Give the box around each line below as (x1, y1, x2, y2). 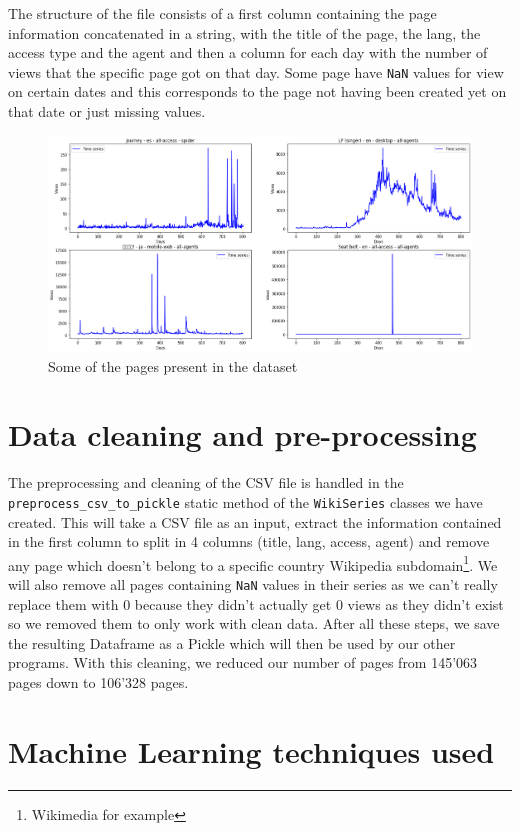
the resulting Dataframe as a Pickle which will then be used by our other (8, 632, 456, 653)
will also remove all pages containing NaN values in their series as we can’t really (8, 573, 498, 594)
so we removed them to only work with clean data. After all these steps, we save (8, 613, 500, 634)
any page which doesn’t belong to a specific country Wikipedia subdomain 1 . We (8, 551, 498, 575)
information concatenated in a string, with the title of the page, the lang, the (8, 22, 481, 43)
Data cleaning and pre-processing (8, 414, 477, 455)
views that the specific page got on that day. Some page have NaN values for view (8, 61, 504, 82)
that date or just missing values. (8, 101, 206, 122)
